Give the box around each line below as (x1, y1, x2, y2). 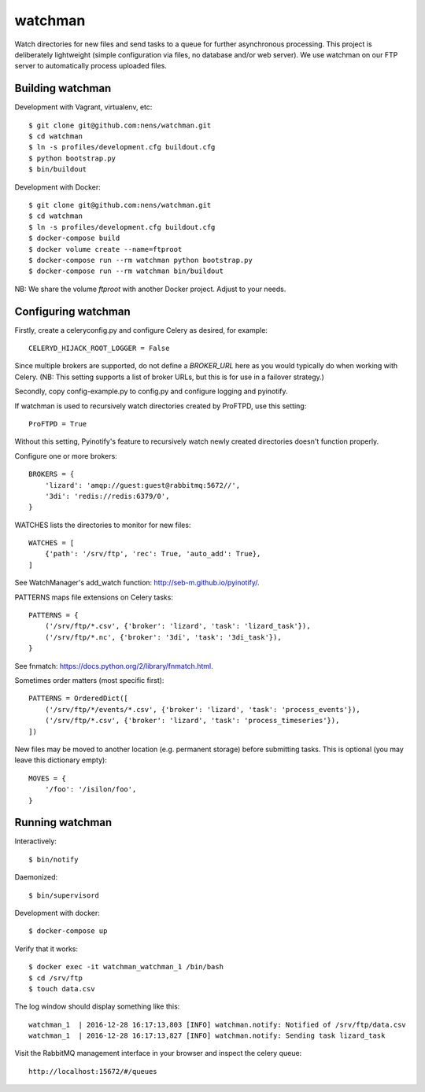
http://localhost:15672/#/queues (28, 1067, 157, 1075)
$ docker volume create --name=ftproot (28, 245, 183, 253)
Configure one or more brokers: (14, 451, 117, 460)
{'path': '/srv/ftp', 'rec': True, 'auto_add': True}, (44, 549, 261, 559)
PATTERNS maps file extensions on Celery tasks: (14, 592, 173, 602)
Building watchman (14, 82, 112, 95)
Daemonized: (14, 872, 58, 882)
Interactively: (14, 836, 57, 846)
